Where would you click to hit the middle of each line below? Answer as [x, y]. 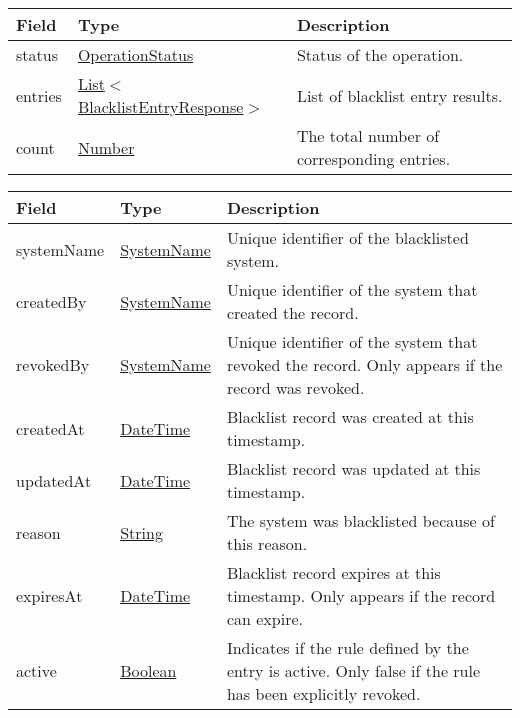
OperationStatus [135, 54]
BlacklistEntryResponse [160, 106]
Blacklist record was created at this [350, 416]
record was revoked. [295, 387]
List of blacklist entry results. [399, 95]
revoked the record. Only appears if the [364, 364]
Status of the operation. [380, 54]
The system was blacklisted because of [360, 520]
